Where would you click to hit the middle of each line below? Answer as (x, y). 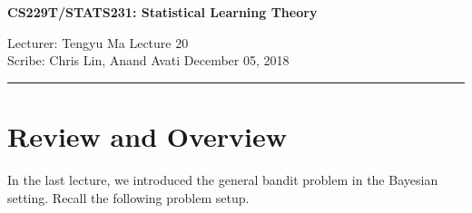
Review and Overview (147, 136)
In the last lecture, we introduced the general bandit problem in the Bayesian (223, 179)
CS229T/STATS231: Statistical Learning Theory (162, 12)
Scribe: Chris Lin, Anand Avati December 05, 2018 (148, 60)
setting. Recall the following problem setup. (128, 197)
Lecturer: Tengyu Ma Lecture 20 (98, 42)
